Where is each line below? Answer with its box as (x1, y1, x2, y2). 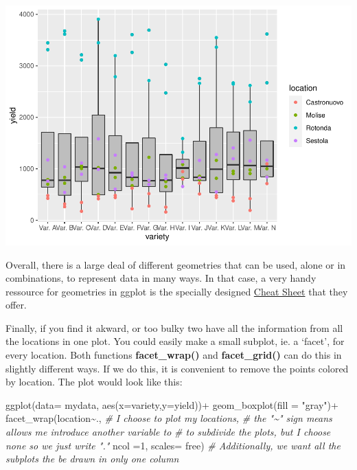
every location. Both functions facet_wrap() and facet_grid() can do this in (5, 348, 342, 362)
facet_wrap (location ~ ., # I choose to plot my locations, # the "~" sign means (5, 411, 332, 425)
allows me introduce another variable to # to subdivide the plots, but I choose (5, 425, 331, 439)
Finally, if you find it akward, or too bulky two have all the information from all (5, 320, 343, 335)
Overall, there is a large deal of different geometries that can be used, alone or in (5, 257, 346, 271)
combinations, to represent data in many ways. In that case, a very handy (5, 271, 316, 285)
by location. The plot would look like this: (5, 374, 183, 389)
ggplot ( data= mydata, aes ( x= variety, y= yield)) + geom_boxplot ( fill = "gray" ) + (5, 397, 338, 412)
